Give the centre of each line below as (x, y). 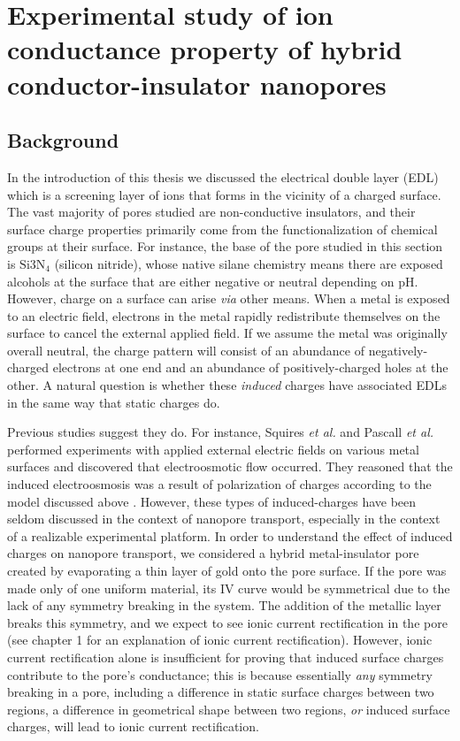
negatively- (398, 350)
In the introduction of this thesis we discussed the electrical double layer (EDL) (223, 176)
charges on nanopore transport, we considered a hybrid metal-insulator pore (213, 553)
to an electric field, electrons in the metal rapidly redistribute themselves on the (224, 315)
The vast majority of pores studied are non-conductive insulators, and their (211, 212)
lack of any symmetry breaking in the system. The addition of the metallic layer (224, 605)
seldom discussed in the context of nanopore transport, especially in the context (224, 519)
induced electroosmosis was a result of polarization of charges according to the (219, 484)
